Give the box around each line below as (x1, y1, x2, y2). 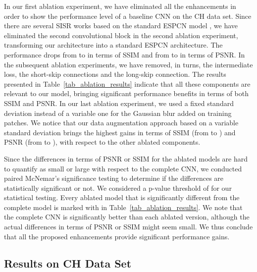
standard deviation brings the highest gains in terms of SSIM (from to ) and (4, 127, 236, 137)
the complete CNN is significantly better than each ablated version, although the (4, 212, 250, 222)
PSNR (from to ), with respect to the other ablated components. (4, 137, 201, 147)
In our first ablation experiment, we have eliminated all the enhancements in (4, 1, 236, 11)
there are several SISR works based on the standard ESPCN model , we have (4, 20, 238, 31)
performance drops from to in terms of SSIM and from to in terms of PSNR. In (4, 49, 245, 59)
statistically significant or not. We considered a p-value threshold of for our (4, 182, 232, 193)
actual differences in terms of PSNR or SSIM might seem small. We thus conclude (4, 221, 253, 232)
